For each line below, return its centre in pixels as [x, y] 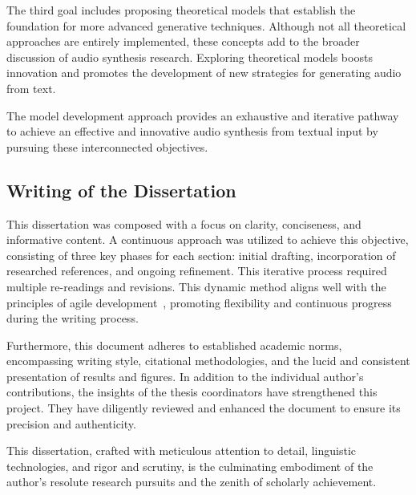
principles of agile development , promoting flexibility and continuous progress [199, 302]
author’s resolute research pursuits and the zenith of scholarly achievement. [192, 482]
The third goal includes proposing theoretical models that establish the [181, 10]
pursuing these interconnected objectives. [107, 146]
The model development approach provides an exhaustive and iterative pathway [203, 115]
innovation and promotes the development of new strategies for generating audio [204, 73]
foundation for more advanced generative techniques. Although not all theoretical [206, 25]
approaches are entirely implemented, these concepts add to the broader [183, 41]
